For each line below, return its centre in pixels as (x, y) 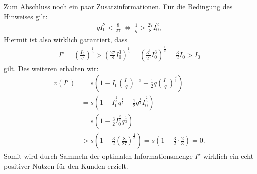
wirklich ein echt (228, 156)
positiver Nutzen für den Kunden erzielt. (66, 165)
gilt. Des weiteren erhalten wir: (51, 68)
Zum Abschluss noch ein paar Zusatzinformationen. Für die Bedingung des (118, 6)
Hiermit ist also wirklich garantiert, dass (66, 39)
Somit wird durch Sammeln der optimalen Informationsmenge (98, 156)
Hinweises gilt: (26, 16)
